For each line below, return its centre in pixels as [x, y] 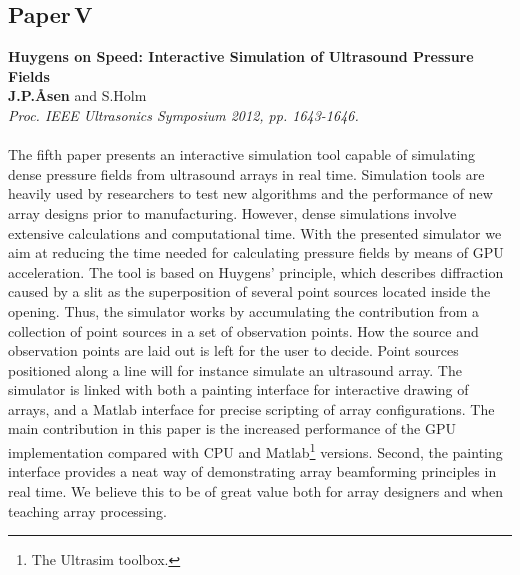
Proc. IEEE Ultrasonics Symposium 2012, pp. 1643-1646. [183, 114]
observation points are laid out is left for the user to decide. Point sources [233, 350]
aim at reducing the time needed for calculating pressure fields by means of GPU [256, 252]
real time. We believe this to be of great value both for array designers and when [256, 490]
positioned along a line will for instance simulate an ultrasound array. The [235, 369]
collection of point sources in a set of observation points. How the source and [243, 330]
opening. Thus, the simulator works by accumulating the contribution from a [243, 310]
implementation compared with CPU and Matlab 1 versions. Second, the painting [255, 450]
